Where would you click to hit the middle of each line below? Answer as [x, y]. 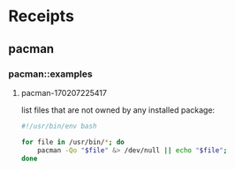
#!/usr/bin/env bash [59, 126]
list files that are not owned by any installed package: [118, 110]
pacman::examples [51, 74]
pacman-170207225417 [64, 92]
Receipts [41, 16]
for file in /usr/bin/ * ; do [72, 142]
